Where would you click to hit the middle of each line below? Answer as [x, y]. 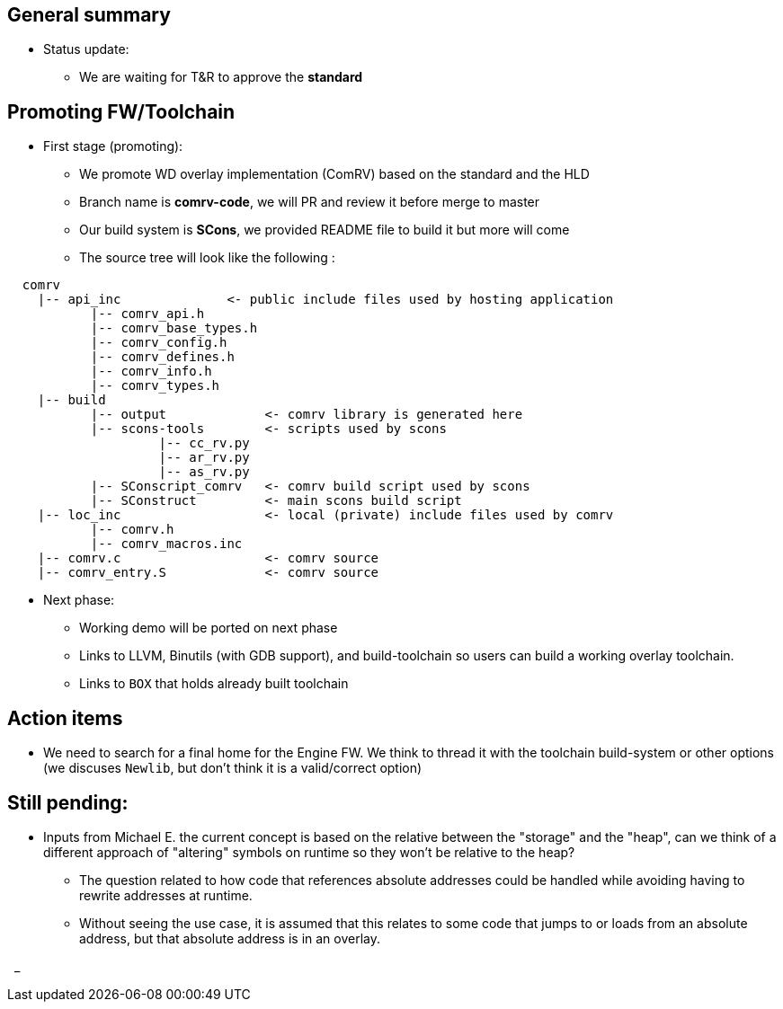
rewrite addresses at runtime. [166, 895]
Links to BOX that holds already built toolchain [214, 684]
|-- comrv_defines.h [162, 357]
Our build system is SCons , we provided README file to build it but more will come [325, 230]
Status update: [86, 49]
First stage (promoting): [113, 146]
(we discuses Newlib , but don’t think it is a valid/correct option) [233, 768]
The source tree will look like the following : [207, 258]
